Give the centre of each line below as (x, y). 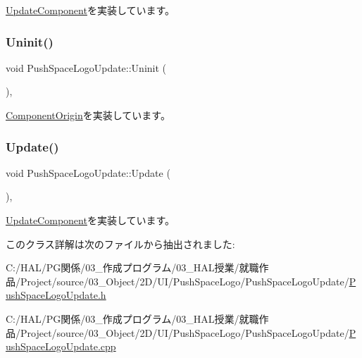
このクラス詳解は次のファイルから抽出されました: (120, 243)
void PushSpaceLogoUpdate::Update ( (88, 172)
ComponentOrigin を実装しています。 (88, 115)
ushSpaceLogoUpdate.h (56, 295)
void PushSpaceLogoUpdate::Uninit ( (86, 67)
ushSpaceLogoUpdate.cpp (61, 346)
